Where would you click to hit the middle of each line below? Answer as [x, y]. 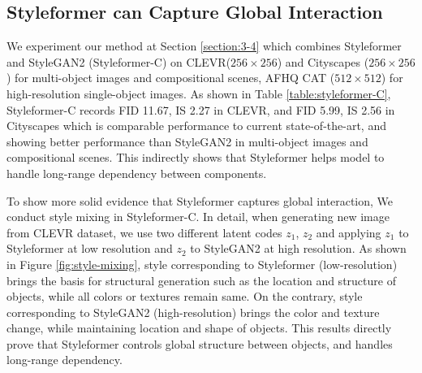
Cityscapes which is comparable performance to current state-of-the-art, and [196, 126]
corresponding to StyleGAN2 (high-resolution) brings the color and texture [193, 312]
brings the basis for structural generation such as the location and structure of [201, 280]
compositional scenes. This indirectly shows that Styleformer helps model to [196, 157]
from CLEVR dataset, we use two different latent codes [144, 232]
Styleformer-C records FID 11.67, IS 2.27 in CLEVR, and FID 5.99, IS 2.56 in [201, 109]
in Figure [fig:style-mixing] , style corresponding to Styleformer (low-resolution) [202, 264]
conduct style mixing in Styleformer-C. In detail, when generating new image [198, 217]
